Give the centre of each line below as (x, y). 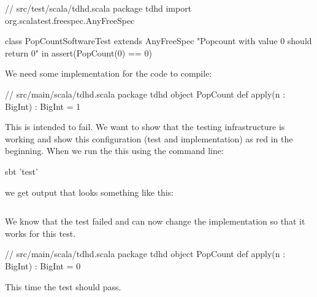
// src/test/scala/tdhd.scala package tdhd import (98, 8)
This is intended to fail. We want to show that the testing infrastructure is (145, 127)
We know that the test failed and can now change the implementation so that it (155, 221)
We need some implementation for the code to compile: (109, 73)
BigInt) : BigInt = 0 (43, 265)
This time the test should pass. (63, 286)
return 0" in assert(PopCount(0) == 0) (78, 52)
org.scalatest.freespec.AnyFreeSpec (70, 20)
